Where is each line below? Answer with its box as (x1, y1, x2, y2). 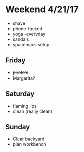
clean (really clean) (12, 108, 53, 114)
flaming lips (12, 103, 37, 109)
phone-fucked (12, 25, 43, 31)
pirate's (12, 69, 29, 75)
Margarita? (12, 74, 35, 81)
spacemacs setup (12, 41, 50, 47)
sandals (12, 36, 29, 42)
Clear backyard (12, 136, 45, 142)
